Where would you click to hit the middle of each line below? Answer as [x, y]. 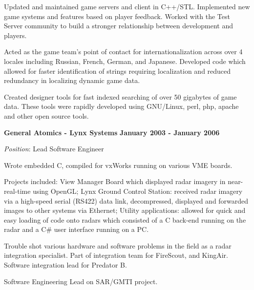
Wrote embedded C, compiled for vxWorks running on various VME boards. [118, 165]
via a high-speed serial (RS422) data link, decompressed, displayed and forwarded [126, 200]
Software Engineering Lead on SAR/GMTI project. [81, 281]
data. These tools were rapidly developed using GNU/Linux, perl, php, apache [121, 106]
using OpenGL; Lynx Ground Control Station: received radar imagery [138, 191]
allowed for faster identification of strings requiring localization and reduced [117, 71]
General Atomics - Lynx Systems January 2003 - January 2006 [112, 132]
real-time [17, 191]
